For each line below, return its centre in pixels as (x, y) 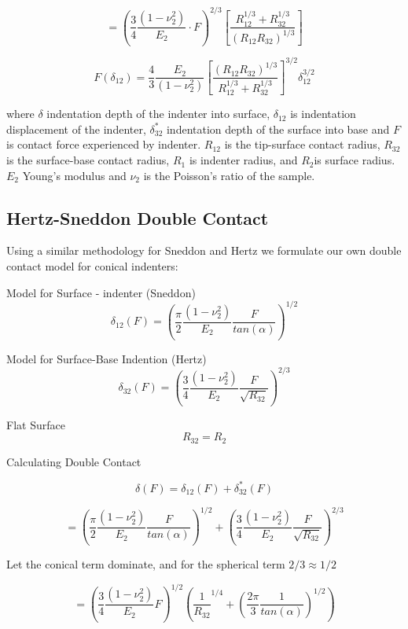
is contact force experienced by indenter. (104, 144)
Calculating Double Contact (74, 461)
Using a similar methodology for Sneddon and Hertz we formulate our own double (204, 250)
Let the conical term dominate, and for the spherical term (146, 564)
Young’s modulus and (74, 175)
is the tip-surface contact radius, (302, 144)
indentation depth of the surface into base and (278, 129)
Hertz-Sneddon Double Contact (138, 217)
